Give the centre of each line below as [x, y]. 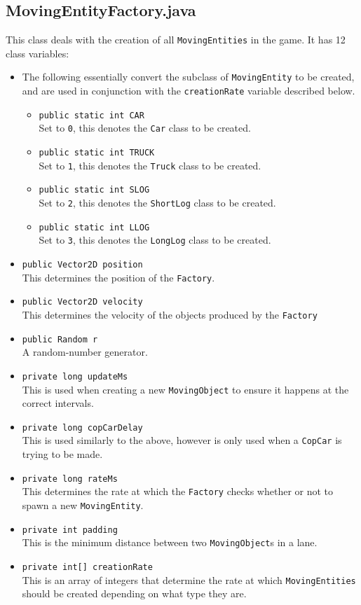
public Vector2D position [82, 265]
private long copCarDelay [82, 427]
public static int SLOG [94, 190]
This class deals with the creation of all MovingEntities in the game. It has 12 [176, 40]
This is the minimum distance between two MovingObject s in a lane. [170, 542]
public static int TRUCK [97, 153]
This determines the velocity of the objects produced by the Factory [170, 314]
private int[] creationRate [87, 567]
